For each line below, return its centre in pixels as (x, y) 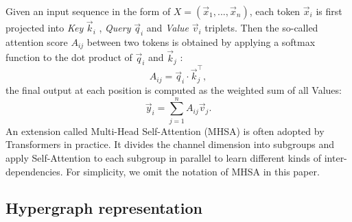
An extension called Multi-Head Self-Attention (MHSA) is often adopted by (165, 131)
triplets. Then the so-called (261, 28)
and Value (168, 28)
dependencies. (34, 171)
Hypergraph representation (104, 208)
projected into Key (45, 28)
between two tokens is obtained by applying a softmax (201, 42)
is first (329, 11)
